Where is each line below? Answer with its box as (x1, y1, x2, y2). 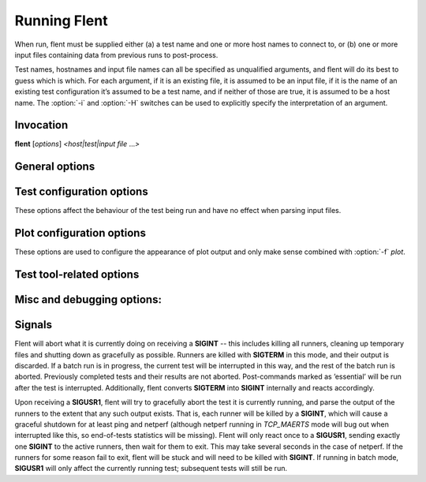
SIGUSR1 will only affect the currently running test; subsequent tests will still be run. (14, 464, 288, 473)
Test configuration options (14, 185, 149, 199)
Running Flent (14, 12, 108, 29)
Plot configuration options (14, 226, 146, 240)
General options (14, 160, 95, 174)
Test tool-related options (14, 268, 140, 282)
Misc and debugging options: (14, 293, 162, 307)
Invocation (14, 118, 69, 132)
